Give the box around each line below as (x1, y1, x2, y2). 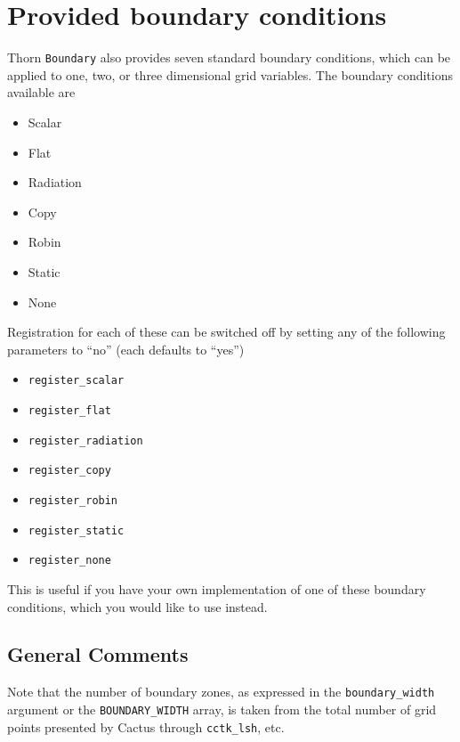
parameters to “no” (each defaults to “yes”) (7, 339, 245, 358)
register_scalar (28, 374, 125, 387)
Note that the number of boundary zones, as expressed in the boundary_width (7, 682, 435, 701)
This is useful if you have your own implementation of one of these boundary (7, 579, 426, 598)
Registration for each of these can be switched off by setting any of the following (7, 322, 446, 341)
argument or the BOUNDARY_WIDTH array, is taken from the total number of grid (7, 699, 437, 718)
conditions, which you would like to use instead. (7, 597, 268, 616)
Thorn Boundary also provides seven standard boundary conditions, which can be (7, 48, 451, 67)
